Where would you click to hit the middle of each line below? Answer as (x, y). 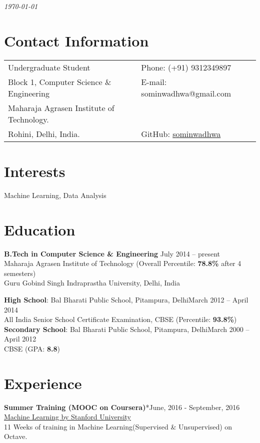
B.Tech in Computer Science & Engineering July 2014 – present (112, 253)
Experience (43, 383)
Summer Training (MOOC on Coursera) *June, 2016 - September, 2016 (122, 407)
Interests (35, 171)
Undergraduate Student (49, 67)
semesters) (20, 273)
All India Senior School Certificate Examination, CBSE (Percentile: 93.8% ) (120, 319)
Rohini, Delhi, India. (44, 133)
